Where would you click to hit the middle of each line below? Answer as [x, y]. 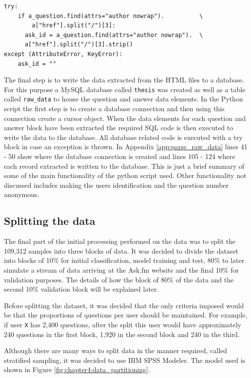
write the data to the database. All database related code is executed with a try [123, 137]
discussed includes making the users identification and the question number [116, 185]
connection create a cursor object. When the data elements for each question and [125, 118]
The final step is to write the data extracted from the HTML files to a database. [124, 80]
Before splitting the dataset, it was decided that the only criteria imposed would [124, 305]
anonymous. [22, 194]
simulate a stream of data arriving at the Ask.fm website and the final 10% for [121, 269]
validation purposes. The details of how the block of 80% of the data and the [119, 279]
